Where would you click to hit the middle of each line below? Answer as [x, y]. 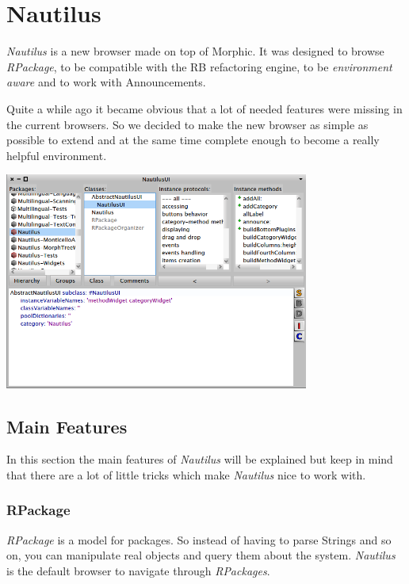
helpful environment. [57, 155]
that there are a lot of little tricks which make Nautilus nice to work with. [186, 474]
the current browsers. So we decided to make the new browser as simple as [187, 124]
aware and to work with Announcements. [106, 82]
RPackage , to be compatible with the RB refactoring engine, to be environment [199, 66]
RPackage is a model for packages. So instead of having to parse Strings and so [199, 539]
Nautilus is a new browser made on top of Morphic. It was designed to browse [195, 51]
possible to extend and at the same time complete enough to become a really [193, 140]
